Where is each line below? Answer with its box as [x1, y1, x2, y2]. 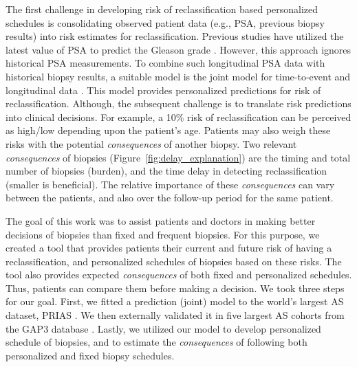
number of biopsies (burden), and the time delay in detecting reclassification [6, 164, 327, 178]
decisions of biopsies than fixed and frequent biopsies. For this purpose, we [6, 227, 320, 241]
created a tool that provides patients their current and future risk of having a [6, 241, 332, 255]
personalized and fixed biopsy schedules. [6, 348, 175, 362]
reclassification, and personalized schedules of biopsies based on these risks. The [6, 254, 342, 268]
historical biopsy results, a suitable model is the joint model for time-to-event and [6, 69, 351, 83]
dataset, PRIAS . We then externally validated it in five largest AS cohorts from [6, 308, 345, 322]
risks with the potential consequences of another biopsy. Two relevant [6, 136, 297, 151]
